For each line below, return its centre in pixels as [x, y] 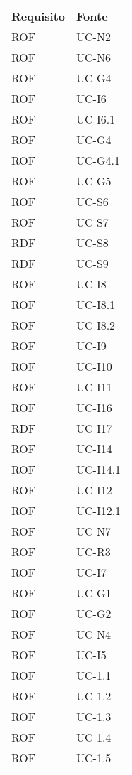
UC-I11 [94, 387]
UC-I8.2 [96, 325]
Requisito [38, 16]
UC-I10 [94, 366]
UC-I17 [94, 428]
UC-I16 [94, 407]
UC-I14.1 [99, 469]
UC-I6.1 [96, 119]
